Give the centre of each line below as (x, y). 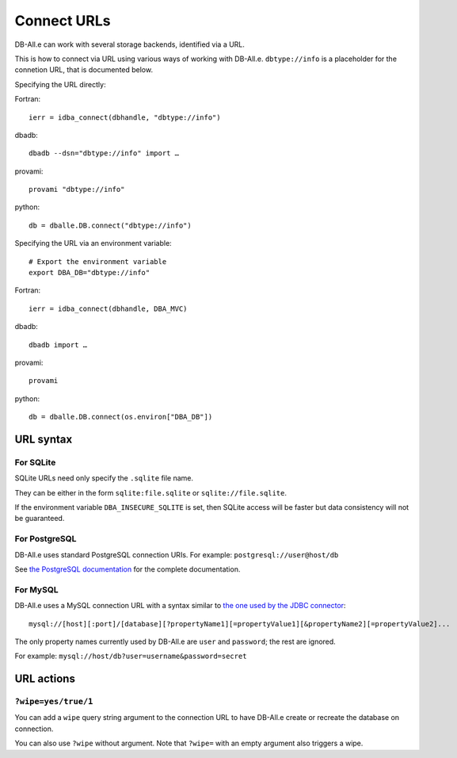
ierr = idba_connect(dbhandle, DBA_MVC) (108, 308)
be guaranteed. (40, 519)
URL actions (45, 679)
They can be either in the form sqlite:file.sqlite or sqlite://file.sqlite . (150, 492)
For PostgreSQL (46, 539)
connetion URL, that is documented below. (84, 70)
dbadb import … (58, 345)
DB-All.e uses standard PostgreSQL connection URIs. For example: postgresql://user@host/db (177, 554)
